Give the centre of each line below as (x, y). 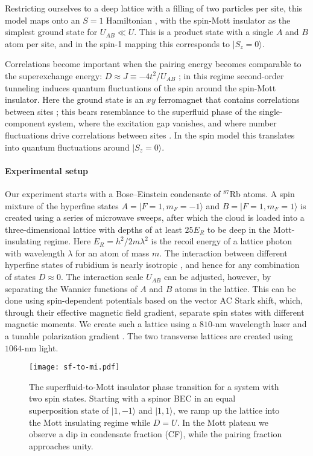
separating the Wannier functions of (71, 288)
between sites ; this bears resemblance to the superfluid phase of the (131, 111)
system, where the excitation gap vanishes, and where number (162, 123)
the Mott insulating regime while (90, 422)
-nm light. (40, 347)
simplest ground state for (51, 32)
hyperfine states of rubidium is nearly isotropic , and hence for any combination (152, 265)
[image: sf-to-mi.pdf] (74, 367)
